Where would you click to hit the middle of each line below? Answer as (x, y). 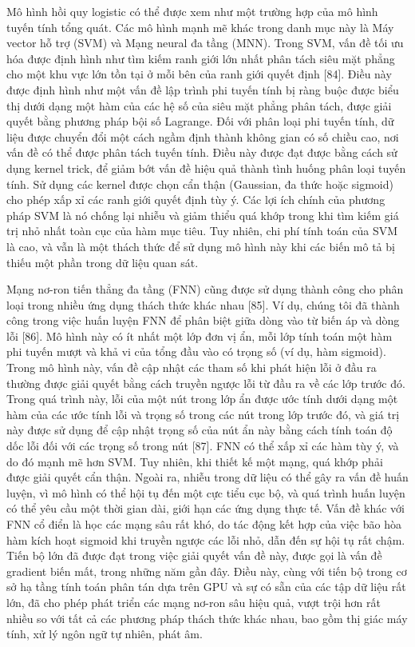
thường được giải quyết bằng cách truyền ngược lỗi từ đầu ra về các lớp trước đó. (206, 383)
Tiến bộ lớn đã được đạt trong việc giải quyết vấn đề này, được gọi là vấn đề (194, 555)
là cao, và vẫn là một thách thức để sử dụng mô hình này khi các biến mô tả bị (201, 246)
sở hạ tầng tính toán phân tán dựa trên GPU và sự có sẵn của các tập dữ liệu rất (206, 587)
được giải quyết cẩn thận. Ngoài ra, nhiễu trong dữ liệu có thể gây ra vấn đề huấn (207, 477)
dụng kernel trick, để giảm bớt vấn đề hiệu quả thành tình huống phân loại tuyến (206, 168)
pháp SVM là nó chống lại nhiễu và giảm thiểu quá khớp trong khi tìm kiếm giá (203, 215)
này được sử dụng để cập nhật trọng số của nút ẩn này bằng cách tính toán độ (200, 430)
